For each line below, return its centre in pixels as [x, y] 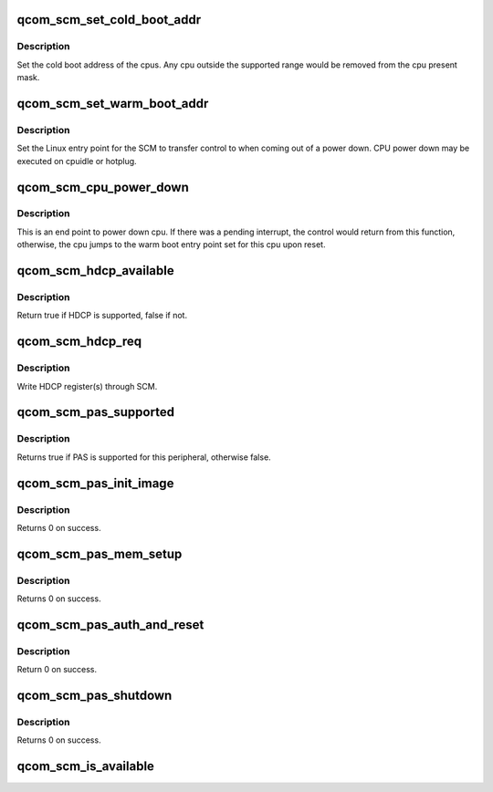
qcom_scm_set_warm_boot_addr [113, 104]
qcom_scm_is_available [86, 766]
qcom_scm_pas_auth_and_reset [110, 625]
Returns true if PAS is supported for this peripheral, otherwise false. [144, 457]
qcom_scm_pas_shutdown [94, 695]
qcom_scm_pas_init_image [95, 483]
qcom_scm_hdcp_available [95, 271]
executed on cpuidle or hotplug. [77, 161]
